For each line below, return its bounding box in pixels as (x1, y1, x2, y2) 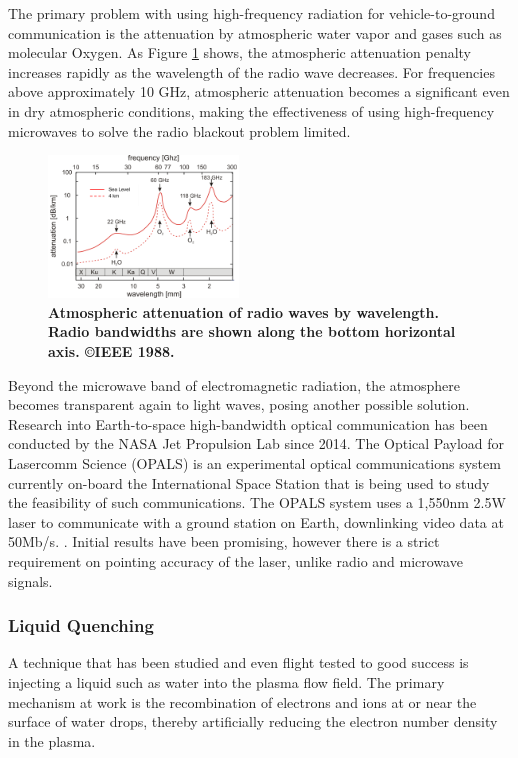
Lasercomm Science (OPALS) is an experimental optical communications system (8, 453, 501, 473)
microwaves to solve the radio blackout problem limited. (8, 120, 351, 141)
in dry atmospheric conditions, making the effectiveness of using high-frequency (8, 100, 495, 121)
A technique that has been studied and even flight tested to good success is (8, 652, 469, 673)
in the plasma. (8, 730, 96, 751)
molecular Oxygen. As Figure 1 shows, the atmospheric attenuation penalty (8, 42, 472, 63)
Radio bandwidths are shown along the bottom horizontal (48, 321, 456, 342)
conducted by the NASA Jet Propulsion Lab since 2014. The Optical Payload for (8, 433, 505, 454)
